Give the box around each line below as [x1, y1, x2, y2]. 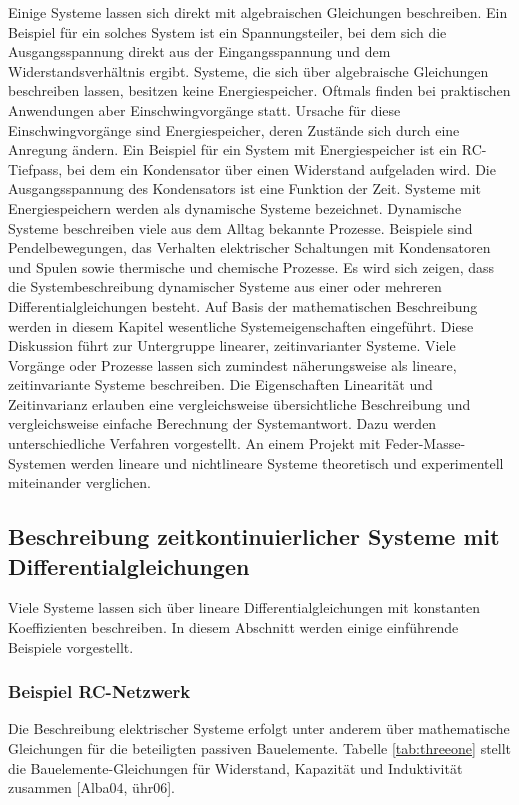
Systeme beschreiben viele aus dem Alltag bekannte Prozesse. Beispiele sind [8, 217, 473, 238]
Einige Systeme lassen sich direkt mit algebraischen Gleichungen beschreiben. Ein [8, 2, 508, 22]
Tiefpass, [8, 158, 63, 179]
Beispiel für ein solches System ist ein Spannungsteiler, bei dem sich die [8, 21, 447, 42]
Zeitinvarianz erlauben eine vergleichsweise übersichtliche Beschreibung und [8, 393, 471, 414]
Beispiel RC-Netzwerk [8, 679, 191, 704]
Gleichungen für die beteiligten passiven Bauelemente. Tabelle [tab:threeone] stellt [8, 738, 512, 759]
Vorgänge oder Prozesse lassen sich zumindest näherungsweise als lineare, [8, 354, 457, 375]
